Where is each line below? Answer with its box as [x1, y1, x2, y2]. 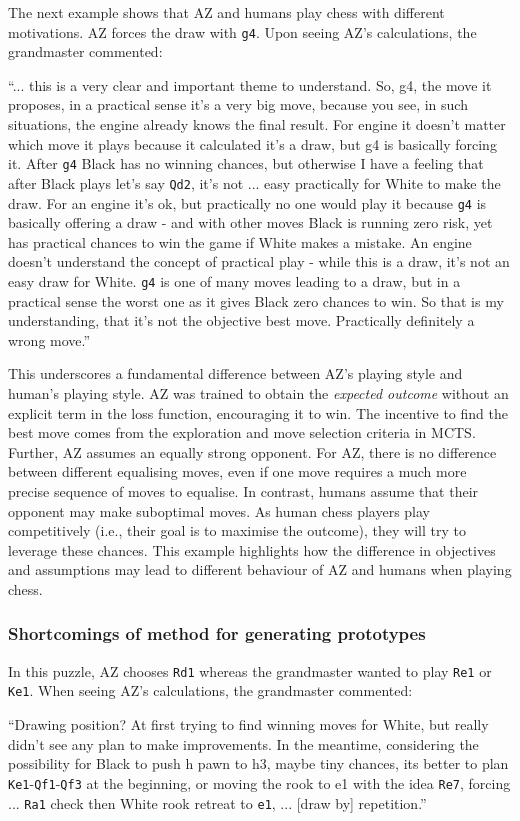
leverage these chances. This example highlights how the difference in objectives [8, 539, 496, 560]
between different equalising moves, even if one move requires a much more [8, 461, 467, 482]
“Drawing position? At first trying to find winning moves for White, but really [8, 714, 489, 735]
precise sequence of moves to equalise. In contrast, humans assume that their [8, 480, 479, 501]
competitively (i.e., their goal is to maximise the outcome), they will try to [8, 520, 466, 541]
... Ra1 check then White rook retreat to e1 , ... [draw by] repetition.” [8, 792, 427, 813]
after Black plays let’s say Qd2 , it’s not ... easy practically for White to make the [8, 172, 501, 193]
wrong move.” [8, 329, 91, 350]
